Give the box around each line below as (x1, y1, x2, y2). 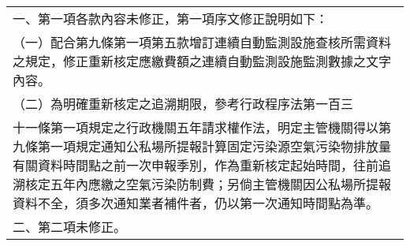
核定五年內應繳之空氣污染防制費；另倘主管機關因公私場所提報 (25, 175, 392, 193)
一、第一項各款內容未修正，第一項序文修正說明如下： (13, 9, 329, 28)
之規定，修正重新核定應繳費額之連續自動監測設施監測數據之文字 (13, 52, 392, 70)
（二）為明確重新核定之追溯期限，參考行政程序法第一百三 (13, 95, 354, 113)
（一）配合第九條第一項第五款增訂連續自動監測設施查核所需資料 (13, 33, 392, 51)
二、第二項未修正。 (13, 218, 127, 236)
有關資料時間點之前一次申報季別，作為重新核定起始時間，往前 (13, 156, 379, 174)
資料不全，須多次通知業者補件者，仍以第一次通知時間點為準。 (13, 194, 379, 212)
